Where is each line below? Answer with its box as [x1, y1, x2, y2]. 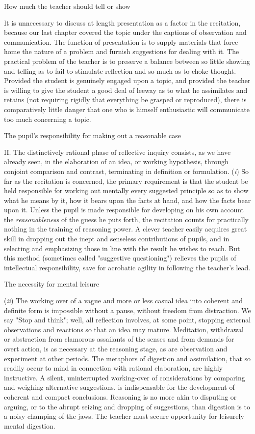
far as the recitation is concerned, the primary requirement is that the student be [4, 175, 248, 186]
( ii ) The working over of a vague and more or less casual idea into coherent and [4, 295, 243, 306]
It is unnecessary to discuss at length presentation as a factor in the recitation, [4, 17, 241, 28]
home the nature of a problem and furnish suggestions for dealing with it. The [4, 46, 239, 57]
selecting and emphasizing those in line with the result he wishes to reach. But [4, 243, 240, 253]
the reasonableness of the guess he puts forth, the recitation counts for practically [4, 214, 249, 224]
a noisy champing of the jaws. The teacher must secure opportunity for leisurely [4, 411, 244, 421]
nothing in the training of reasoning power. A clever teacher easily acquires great [4, 224, 247, 234]
